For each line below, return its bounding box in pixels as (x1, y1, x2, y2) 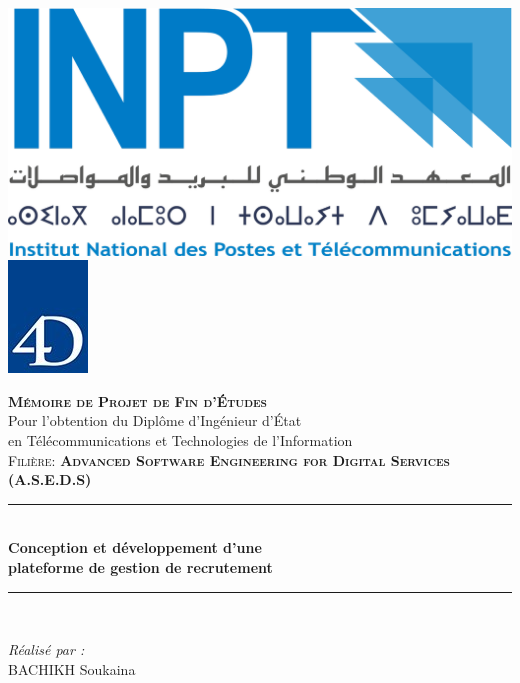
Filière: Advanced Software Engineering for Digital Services (8, 449, 450, 470)
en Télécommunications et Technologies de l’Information (8, 429, 353, 450)
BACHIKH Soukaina (8, 658, 136, 679)
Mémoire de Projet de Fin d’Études (8, 390, 267, 411)
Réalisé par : (8, 639, 85, 660)
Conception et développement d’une (8, 537, 262, 558)
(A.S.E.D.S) (8, 469, 92, 490)
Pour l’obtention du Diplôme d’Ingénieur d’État (8, 410, 302, 431)
